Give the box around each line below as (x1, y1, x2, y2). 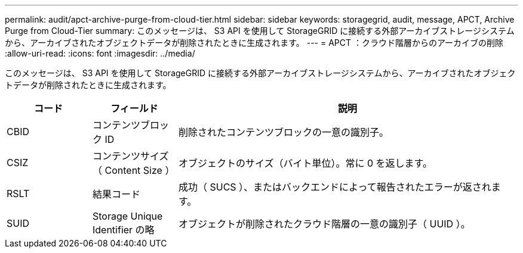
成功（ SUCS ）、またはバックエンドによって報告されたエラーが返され (178, 181, 491, 193)
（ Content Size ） (92, 164, 175, 176)
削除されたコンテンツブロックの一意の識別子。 (178, 126, 389, 138)
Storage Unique (92, 210, 163, 222)
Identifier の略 (92, 224, 155, 236)
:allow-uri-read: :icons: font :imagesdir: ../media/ (5, 48, 195, 58)
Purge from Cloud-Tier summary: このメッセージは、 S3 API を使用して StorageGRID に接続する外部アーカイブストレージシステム (5, 26, 515, 36)
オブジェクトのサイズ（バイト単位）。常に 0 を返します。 (178, 157, 432, 169)
